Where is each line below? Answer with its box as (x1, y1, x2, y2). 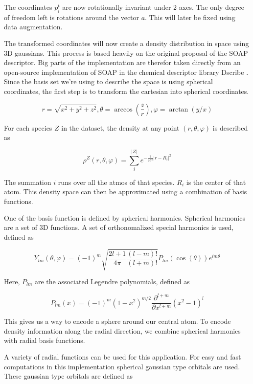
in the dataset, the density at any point (61, 122, 180, 133)
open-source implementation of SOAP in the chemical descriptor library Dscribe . (4, 67, 249, 77)
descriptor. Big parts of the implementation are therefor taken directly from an (4, 57, 241, 68)
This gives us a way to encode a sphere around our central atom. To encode (4, 316, 231, 326)
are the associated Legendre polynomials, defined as (34, 276, 190, 286)
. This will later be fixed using (145, 12, 235, 22)
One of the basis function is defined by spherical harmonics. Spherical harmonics (4, 212, 245, 223)
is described (212, 122, 248, 133)
